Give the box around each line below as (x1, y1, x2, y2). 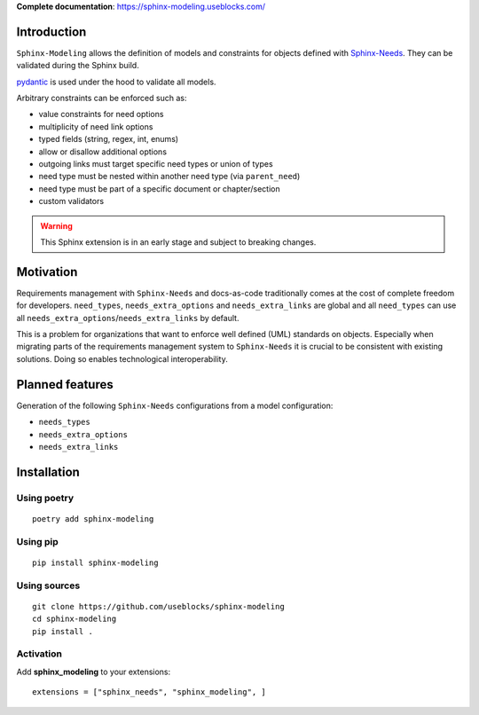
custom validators (38, 196, 105, 207)
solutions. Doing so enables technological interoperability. (16, 353, 228, 364)
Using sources (16, 579, 81, 592)
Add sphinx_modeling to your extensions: (16, 666, 171, 677)
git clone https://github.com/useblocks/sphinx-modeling (32, 601, 286, 611)
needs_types (38, 417, 90, 428)
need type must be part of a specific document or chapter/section (38, 183, 280, 194)
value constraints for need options (38, 109, 164, 120)
